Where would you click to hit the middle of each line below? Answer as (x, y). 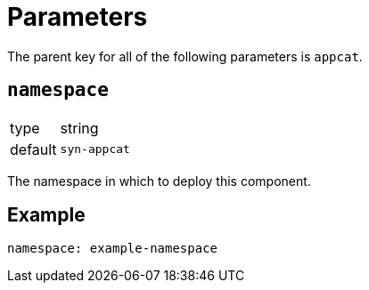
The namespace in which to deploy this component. (159, 181)
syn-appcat (95, 149)
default (33, 149)
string (79, 128)
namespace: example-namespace (113, 249)
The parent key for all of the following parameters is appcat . (185, 56)
